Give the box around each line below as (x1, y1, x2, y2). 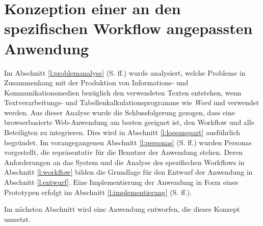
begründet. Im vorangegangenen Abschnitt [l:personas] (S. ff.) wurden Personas (4, 137, 252, 147)
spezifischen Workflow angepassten (4, 18, 253, 39)
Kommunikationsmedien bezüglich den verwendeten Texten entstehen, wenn (4, 87, 242, 98)
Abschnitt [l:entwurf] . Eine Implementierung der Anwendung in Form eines (4, 177, 239, 187)
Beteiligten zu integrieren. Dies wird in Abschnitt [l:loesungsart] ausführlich (4, 127, 241, 138)
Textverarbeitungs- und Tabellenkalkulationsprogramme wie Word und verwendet (4, 97, 259, 108)
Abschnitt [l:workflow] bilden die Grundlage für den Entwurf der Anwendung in (4, 167, 253, 177)
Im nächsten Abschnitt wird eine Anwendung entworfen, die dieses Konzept (4, 204, 240, 214)
